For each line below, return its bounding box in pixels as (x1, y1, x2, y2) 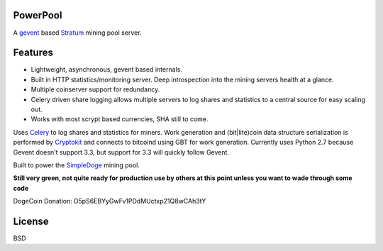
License (13, 215, 49, 227)
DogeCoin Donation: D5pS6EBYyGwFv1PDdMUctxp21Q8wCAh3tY (13, 197, 206, 206)
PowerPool (13, 9, 62, 21)
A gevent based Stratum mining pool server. (13, 28, 142, 37)
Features (13, 47, 53, 59)
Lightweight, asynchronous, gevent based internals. (30, 65, 182, 74)
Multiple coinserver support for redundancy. (30, 85, 160, 94)
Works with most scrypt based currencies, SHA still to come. (30, 115, 209, 123)
